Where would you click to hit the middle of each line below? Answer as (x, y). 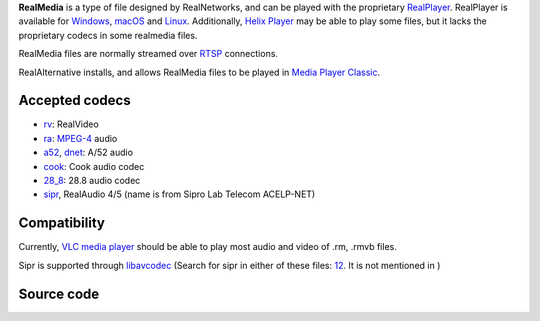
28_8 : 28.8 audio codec (92, 181)
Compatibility (61, 223)
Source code (59, 293)
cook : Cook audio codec (94, 166)
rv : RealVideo (71, 124)
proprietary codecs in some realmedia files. (108, 35)
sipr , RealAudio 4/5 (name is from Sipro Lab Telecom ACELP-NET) (179, 194)
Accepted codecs (74, 100)
